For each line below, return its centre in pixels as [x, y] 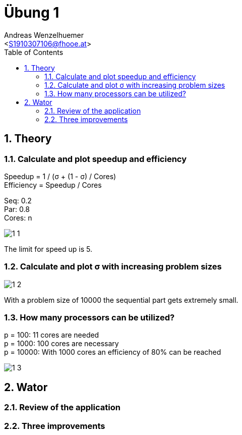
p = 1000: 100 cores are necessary [62, 344]
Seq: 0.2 [18, 200]
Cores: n [18, 217]
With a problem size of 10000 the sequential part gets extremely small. [121, 300]
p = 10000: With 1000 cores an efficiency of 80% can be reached [113, 352]
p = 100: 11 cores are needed [52, 335]
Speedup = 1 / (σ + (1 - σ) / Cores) [60, 176]
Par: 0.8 [17, 209]
